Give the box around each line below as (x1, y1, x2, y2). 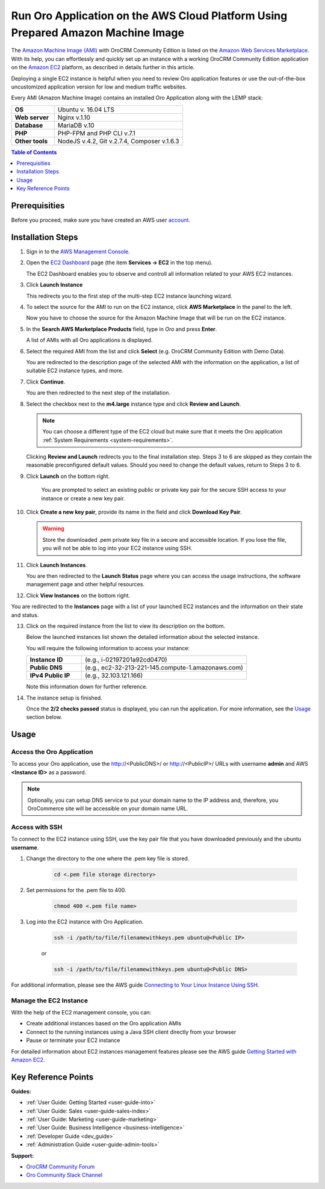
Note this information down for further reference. (26, 683, 147, 691)
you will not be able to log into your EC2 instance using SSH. (42, 545, 193, 552)
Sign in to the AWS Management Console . (26, 248, 130, 255)
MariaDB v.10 (57, 121, 94, 129)
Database (14, 121, 43, 129)
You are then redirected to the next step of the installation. (26, 389, 171, 397)
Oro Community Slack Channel (26, 1172, 103, 1179)
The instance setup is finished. (26, 694, 102, 701)
